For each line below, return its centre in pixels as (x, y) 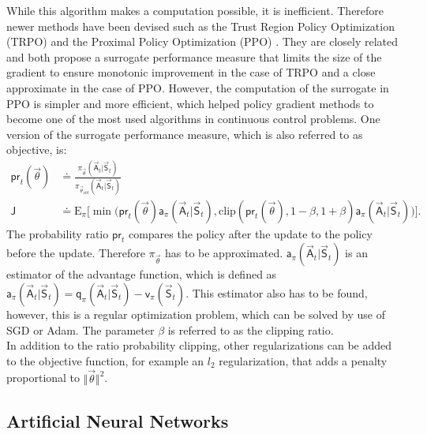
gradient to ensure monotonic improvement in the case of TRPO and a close (191, 72)
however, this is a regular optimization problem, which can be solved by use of (196, 314)
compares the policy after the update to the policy (250, 233)
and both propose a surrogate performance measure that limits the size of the (194, 56)
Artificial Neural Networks (118, 420)
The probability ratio (58, 233)
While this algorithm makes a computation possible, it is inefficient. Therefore (195, 10)
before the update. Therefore (76, 253)
